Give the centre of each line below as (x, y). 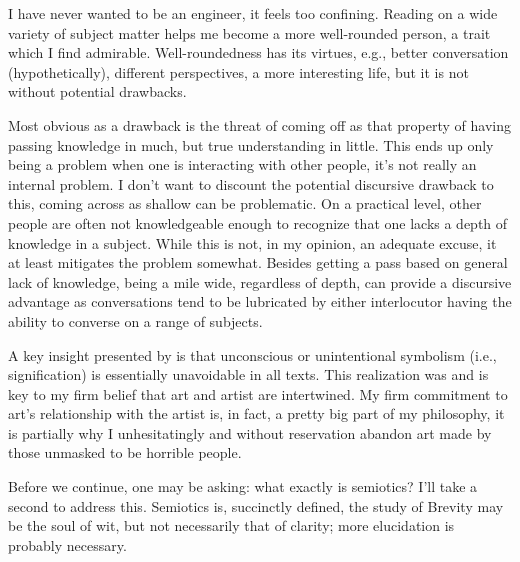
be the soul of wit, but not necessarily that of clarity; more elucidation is (231, 525)
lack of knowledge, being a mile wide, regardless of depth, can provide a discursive (260, 281)
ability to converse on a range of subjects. (135, 320)
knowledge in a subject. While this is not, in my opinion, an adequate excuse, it (252, 242)
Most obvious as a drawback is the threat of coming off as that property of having (259, 124)
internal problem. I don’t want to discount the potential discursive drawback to (251, 183)
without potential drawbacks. (97, 91)
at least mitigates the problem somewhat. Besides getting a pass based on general (258, 262)
